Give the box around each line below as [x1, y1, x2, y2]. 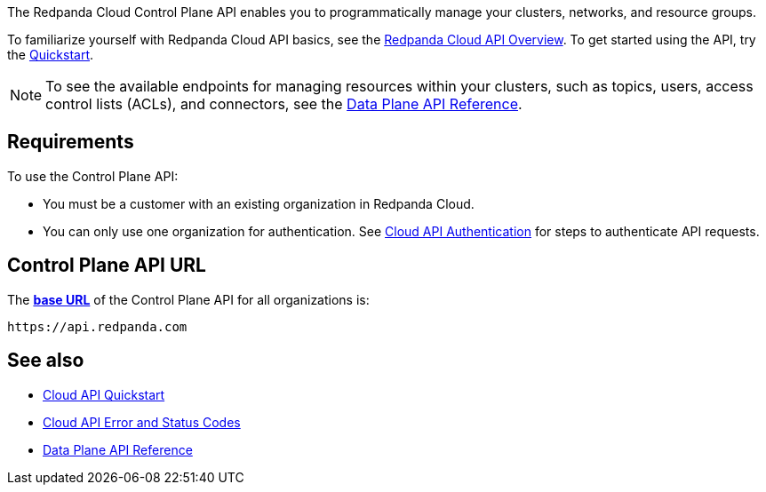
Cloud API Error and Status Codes [43, 414, 241, 430]
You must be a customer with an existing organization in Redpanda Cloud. [43, 195, 475, 211]
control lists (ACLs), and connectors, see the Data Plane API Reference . [45, 95, 523, 113]
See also [7, 349, 84, 372]
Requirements [7, 131, 134, 154]
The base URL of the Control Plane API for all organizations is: [7, 291, 370, 307]
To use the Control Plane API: [7, 168, 179, 184]
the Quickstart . [7, 47, 94, 62]
